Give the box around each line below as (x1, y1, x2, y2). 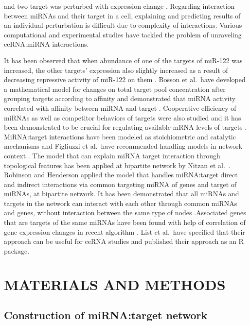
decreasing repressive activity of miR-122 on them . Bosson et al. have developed (4, 74, 246, 85)
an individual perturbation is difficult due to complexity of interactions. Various (4, 20, 242, 30)
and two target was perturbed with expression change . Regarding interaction (4, 1, 235, 11)
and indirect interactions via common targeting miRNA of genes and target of (4, 179, 237, 189)
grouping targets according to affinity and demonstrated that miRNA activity (4, 93, 236, 103)
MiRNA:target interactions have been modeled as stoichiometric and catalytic (4, 131, 236, 141)
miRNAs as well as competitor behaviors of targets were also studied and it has (4, 112, 241, 122)
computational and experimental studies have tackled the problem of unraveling (4, 29, 242, 39)
